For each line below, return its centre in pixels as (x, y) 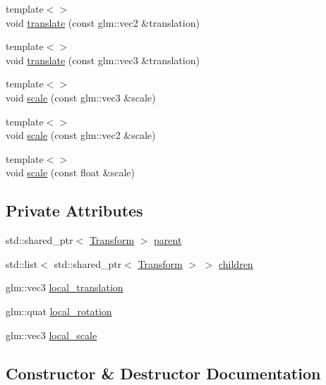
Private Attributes (74, 210)
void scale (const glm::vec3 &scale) (81, 97)
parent (168, 240)
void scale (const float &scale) (70, 172)
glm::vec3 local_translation (65, 287)
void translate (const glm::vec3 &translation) (103, 60)
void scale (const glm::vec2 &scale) (81, 135)
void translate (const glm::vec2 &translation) (103, 22)
